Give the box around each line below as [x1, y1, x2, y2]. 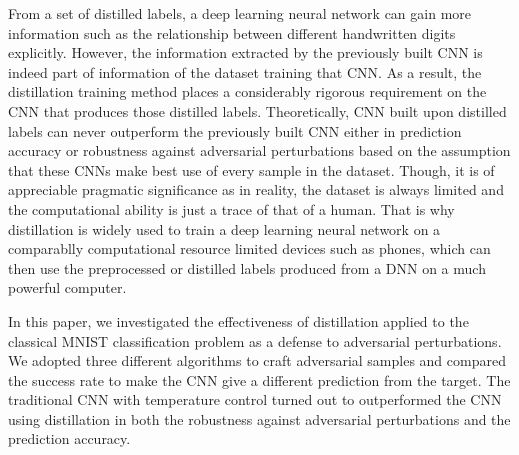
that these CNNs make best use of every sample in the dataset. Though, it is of [8, 159, 495, 180]
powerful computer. [8, 277, 127, 298]
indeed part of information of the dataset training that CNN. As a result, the [8, 61, 482, 82]
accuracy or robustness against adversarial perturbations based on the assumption [8, 140, 511, 161]
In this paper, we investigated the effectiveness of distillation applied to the [8, 310, 469, 331]
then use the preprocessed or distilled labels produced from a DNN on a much [8, 257, 486, 278]
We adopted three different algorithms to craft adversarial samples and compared [8, 350, 506, 371]
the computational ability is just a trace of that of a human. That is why [8, 198, 455, 219]
